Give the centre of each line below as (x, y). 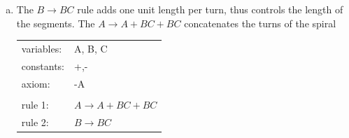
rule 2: (35, 122)
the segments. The (56, 23)
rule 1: (35, 104)
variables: (42, 48)
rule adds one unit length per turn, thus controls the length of (210, 9)
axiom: (36, 83)
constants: (43, 65)
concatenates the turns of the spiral (260, 23)
